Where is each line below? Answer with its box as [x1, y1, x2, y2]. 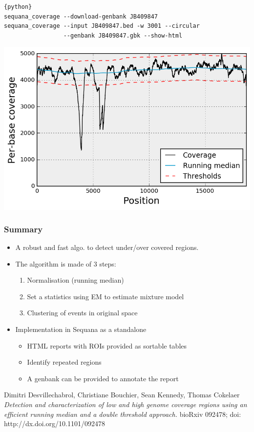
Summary [4, 223, 43, 235]
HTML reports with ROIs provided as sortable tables [27, 340, 187, 350]
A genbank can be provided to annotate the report [27, 373, 179, 383]
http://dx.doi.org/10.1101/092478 [4, 418, 105, 429]
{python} [4, 3, 32, 10]
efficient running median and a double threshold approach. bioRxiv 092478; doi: [4, 409, 241, 419]
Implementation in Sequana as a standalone [15, 324, 147, 334]
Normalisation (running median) [27, 275, 124, 285]
